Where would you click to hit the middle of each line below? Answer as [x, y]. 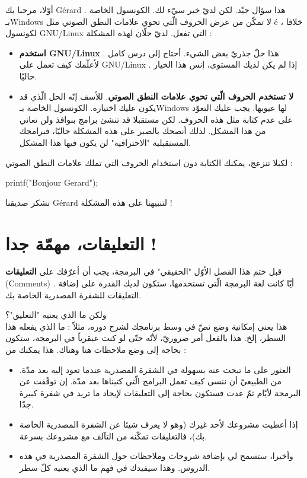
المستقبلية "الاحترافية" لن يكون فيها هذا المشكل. [105, 142]
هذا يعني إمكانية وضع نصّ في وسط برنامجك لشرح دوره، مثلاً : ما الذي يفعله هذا [146, 326]
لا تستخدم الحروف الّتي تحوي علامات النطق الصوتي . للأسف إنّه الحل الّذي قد [156, 96]
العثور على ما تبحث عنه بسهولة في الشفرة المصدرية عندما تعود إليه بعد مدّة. [155, 369]
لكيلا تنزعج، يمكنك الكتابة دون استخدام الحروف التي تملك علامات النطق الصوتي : [149, 162]
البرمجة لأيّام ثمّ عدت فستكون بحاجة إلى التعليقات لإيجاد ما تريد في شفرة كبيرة [160, 392]
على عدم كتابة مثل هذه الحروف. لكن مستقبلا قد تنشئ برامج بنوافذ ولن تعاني [156, 119]
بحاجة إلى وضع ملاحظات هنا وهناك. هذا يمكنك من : [96, 349]
